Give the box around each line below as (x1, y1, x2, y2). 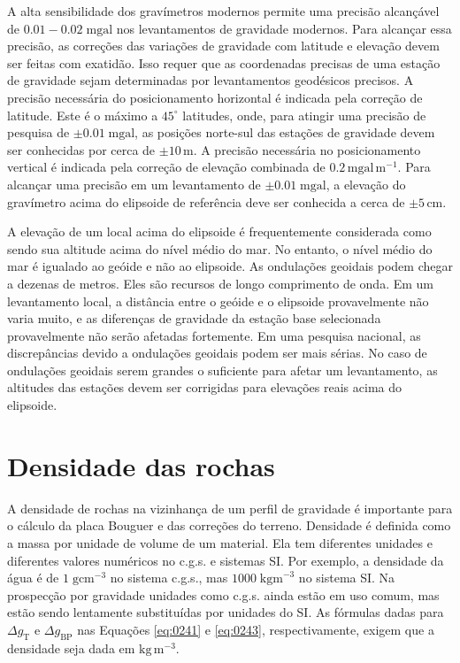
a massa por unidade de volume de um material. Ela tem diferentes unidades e (7, 533, 433, 551)
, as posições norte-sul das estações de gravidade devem (134, 123, 435, 142)
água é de (7, 568, 59, 587)
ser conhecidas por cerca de (7, 140, 156, 158)
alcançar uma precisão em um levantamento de (7, 174, 261, 193)
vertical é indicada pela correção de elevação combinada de (7, 158, 326, 176)
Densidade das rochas (7, 447, 275, 483)
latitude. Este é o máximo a (7, 105, 158, 124)
